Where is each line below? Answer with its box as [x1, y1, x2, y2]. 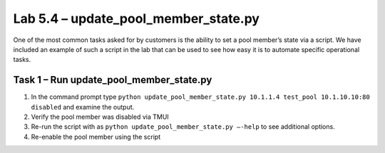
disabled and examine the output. [31, 102, 135, 111]
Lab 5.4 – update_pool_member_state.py [13, 11, 260, 26]
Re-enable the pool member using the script [31, 132, 161, 141]
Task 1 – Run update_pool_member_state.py [13, 74, 212, 86]
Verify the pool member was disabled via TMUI [31, 112, 169, 121]
